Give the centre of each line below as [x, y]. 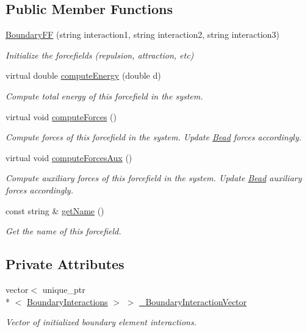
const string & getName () [55, 210]
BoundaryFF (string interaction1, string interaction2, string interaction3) [143, 34]
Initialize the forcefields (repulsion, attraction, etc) [100, 55]
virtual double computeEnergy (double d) [83, 75]
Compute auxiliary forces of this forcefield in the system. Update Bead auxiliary [154, 178]
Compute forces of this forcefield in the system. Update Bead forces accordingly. [153, 137]
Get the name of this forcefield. [63, 231]
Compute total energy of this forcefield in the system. [104, 96]
